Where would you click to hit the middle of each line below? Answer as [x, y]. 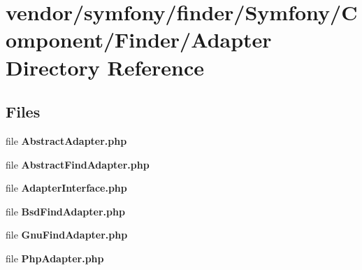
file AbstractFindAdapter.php [78, 164]
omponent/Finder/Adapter [139, 40]
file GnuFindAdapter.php [67, 235]
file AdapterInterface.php [66, 188]
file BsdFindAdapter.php [65, 211]
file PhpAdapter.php [55, 258]
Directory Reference [105, 67]
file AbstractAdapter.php [66, 140]
